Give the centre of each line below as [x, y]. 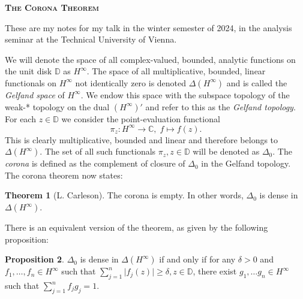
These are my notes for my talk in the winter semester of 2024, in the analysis [148, 27]
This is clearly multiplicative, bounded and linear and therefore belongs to [142, 139]
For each [20, 118]
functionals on [31, 82]
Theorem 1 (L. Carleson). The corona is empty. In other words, [124, 195]
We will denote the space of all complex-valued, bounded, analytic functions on [150, 59]
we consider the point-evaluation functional [141, 118]
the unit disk [28, 71]
